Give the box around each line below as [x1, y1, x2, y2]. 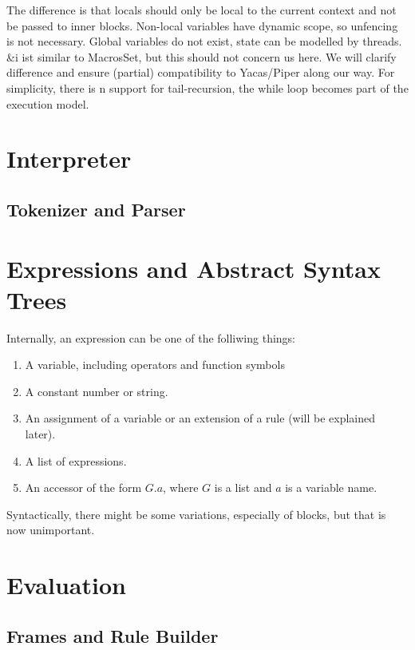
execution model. [6, 95, 89, 112]
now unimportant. [6, 521, 95, 538]
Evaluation [6, 569, 126, 601]
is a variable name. [285, 479, 377, 496]
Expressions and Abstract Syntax [6, 252, 381, 284]
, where [163, 479, 199, 496]
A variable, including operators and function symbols [25, 356, 285, 373]
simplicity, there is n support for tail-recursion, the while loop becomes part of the [6, 79, 409, 96]
